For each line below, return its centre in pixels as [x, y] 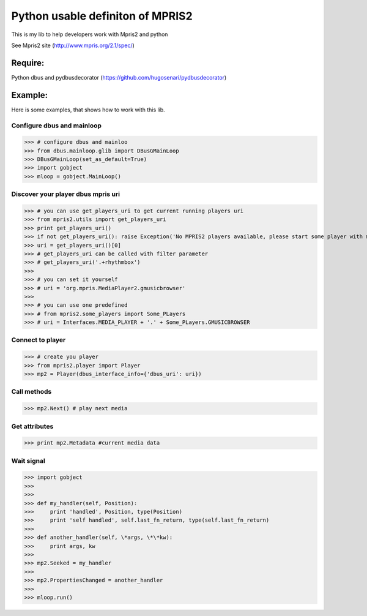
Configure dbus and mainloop [57, 126]
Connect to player [39, 340]
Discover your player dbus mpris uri [66, 194]
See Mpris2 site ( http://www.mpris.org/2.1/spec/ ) [73, 45]
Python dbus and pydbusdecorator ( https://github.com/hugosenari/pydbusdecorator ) [119, 77]
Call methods [32, 392]
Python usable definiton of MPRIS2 [102, 16]
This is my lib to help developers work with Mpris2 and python [90, 34]
